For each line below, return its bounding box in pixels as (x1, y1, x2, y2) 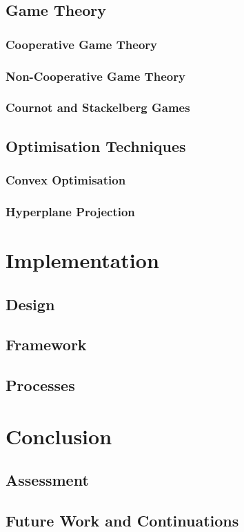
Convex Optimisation (6, 171, 126, 189)
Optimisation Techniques (6, 135, 186, 156)
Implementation (6, 245, 159, 274)
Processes (6, 374, 75, 396)
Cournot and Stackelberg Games (6, 99, 190, 116)
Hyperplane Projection (6, 202, 135, 220)
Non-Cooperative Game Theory (6, 67, 185, 84)
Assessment (6, 469, 89, 491)
